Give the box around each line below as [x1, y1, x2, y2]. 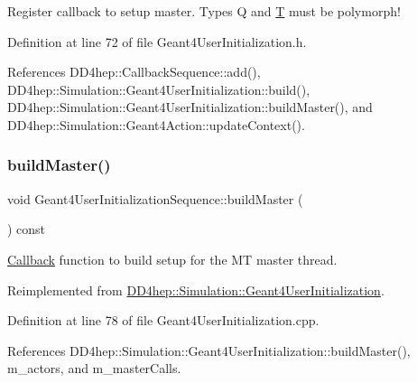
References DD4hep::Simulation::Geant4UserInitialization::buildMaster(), [7, 341, 411, 360]
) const [7, 220, 46, 238]
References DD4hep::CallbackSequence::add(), [7, 62, 261, 81]
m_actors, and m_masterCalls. [7, 359, 181, 378]
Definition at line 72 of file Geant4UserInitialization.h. [7, 32, 307, 51]
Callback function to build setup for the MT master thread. [7, 249, 338, 268]
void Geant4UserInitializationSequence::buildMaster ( [7, 189, 303, 208]
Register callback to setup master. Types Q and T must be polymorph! [7, 2, 401, 20]
